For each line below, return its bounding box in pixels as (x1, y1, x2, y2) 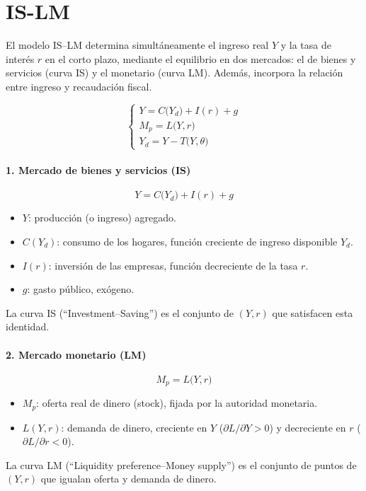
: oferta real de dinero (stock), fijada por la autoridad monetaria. (36, 395, 318, 410)
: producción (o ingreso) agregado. (28, 210, 176, 225)
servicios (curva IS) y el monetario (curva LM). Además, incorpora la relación (6, 65, 343, 80)
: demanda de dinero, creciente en (61, 420, 207, 434)
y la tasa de (280, 37, 331, 52)
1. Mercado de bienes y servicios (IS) (6, 163, 191, 178)
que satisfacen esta (272, 305, 353, 320)
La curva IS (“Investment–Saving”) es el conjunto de (6, 305, 234, 320)
